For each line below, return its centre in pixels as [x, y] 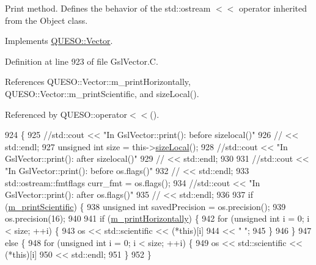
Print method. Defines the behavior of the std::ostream [108, 8]
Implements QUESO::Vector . [59, 41]
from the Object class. [46, 20]
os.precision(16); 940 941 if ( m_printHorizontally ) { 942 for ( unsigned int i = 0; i [157, 218]
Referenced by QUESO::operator [66, 114]
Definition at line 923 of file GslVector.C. [82, 61]
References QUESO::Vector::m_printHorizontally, [98, 82]
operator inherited [273, 8]
